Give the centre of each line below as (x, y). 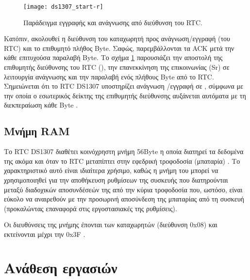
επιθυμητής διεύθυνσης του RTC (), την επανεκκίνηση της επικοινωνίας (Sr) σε (117, 67)
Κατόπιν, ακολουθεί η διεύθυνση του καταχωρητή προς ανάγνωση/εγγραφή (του (117, 39)
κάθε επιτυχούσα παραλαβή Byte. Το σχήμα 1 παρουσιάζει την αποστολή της (113, 57)
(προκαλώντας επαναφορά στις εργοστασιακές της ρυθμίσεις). (91, 208)
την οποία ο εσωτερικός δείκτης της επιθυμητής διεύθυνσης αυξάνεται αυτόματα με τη (125, 95)
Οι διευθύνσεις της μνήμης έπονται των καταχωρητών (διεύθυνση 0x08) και (111, 225)
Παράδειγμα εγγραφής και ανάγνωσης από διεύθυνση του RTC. (113, 22)
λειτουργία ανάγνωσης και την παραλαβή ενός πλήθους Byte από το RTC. (109, 76)
